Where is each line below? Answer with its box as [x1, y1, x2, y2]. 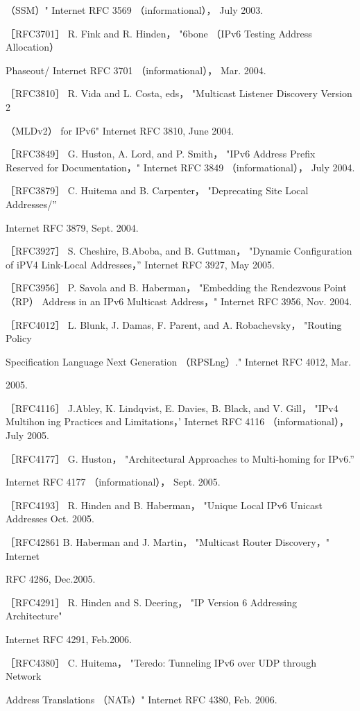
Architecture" [6, 608, 62, 623]
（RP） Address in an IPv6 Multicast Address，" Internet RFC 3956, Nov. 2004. [6, 293, 352, 308]
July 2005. [6, 428, 49, 443]
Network [6, 669, 42, 683]
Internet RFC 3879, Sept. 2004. [6, 220, 139, 234]
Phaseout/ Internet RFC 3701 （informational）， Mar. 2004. [6, 62, 266, 77]
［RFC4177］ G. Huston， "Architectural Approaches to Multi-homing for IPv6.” [6, 451, 354, 465]
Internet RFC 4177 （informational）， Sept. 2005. [6, 474, 221, 489]
